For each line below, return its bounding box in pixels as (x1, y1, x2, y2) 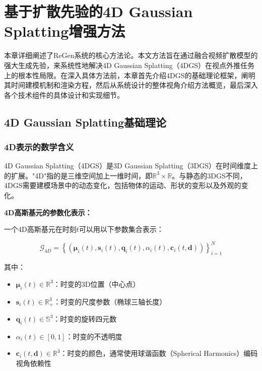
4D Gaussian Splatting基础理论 (4, 114, 166, 130)
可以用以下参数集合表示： (79, 224, 164, 234)
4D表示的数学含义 (4, 140, 74, 153)
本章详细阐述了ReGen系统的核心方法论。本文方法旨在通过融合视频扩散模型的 (4, 50, 258, 60)
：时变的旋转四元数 (53, 313, 117, 324)
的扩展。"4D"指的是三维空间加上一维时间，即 (4, 170, 153, 180)
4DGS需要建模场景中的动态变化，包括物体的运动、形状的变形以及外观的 (4, 180, 241, 191)
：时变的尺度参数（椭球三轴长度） (53, 296, 167, 306)
